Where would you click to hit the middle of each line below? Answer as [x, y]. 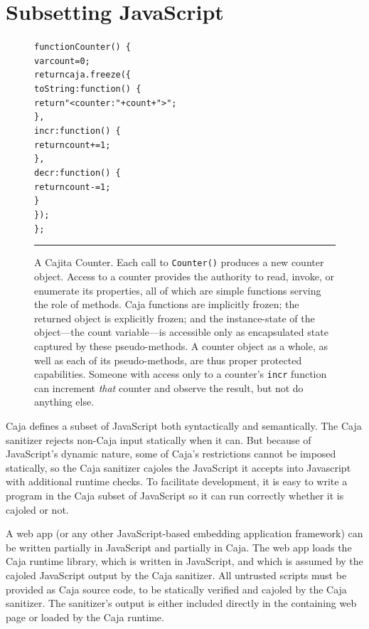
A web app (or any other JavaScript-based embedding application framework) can [184, 533]
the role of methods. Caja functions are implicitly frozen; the [167, 304]
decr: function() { [77, 173]
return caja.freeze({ [83, 75]
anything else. [64, 402]
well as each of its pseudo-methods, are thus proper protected [168, 360]
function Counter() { [83, 47]
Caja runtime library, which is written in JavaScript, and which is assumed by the [184, 561]
